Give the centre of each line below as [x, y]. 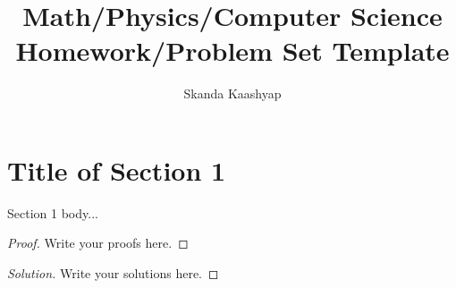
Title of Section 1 [117, 169]
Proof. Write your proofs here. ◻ [98, 243]
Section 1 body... [53, 212]
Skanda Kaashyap [232, 93]
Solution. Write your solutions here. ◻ [113, 273]
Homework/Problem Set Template [232, 51]
